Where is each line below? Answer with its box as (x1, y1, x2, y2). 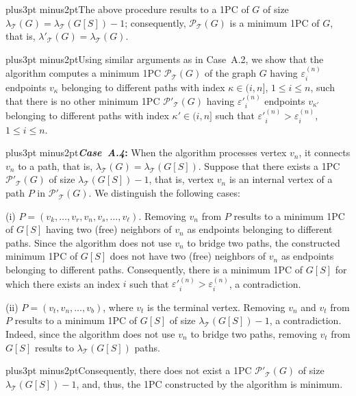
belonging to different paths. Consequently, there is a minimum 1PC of (5, 262, 303, 277)
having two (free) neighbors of (45, 222, 172, 236)
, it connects (298, 145, 351, 160)
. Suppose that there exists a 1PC (198, 158, 340, 173)
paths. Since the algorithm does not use (5, 235, 172, 249)
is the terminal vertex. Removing (147, 299, 285, 314)
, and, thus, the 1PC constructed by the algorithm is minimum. (76, 376, 343, 391)
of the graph (204, 66, 257, 80)
